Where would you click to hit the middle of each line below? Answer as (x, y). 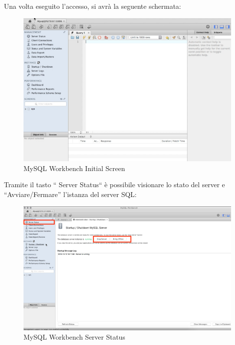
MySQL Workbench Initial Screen (74, 168)
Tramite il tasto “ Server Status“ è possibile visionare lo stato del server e (115, 185)
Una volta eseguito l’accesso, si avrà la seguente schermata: (93, 6)
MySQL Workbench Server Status (74, 337)
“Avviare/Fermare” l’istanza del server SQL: (70, 194)
